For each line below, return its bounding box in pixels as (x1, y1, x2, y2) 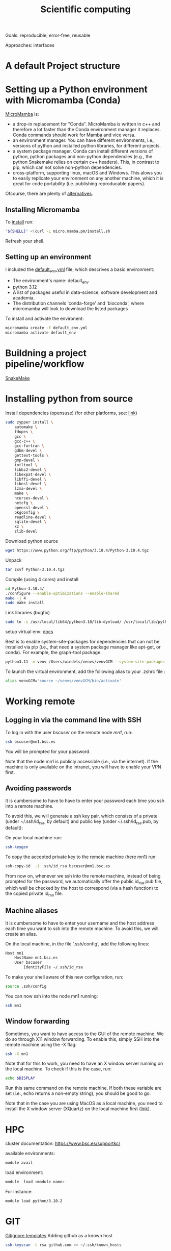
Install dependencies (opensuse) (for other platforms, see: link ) (5, 410, 137, 416)
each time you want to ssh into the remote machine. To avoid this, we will (5, 925, 159, 932)
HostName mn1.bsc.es (14, 955, 58, 960)
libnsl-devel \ (14, 481, 47, 487)
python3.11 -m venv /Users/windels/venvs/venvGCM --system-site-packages (5, 659, 165, 664)
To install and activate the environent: (5, 315, 84, 322)
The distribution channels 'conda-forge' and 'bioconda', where (12, 300, 144, 307)
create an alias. (5, 931, 37, 937)
